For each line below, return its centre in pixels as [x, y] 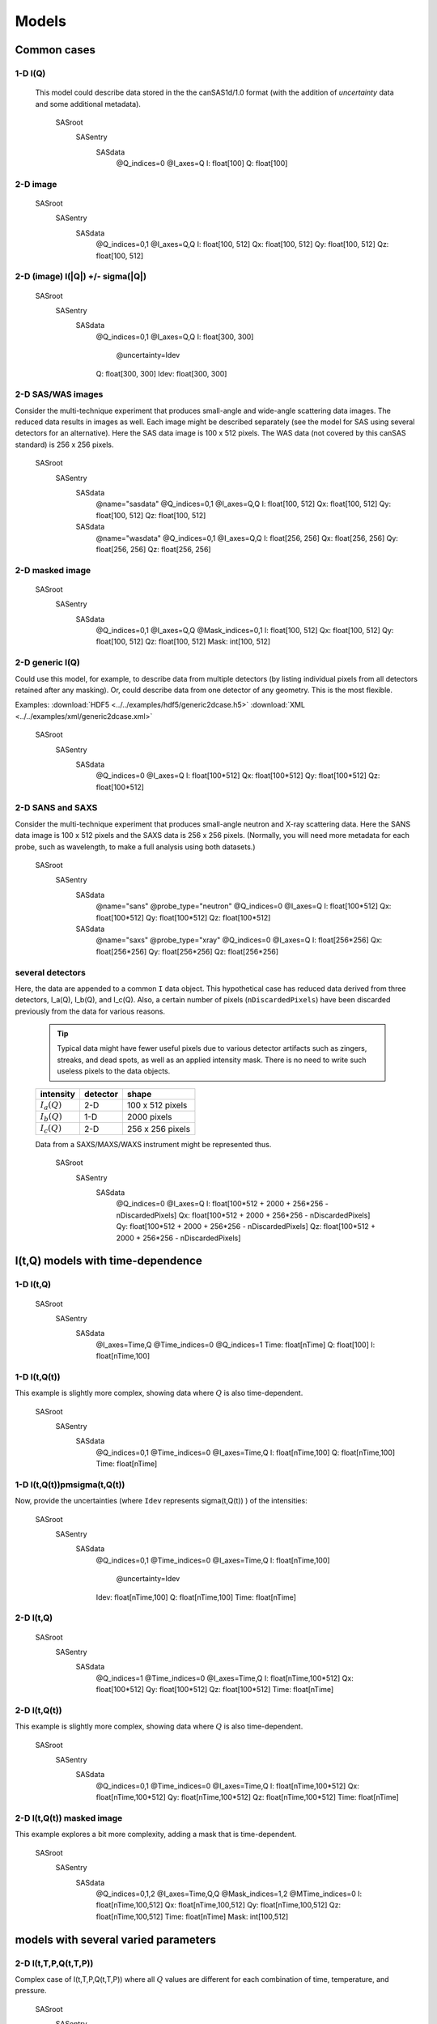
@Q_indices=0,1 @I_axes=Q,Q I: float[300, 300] [175, 337]
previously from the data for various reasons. [90, 1011]
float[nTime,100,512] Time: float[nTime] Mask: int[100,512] [192, 1916]
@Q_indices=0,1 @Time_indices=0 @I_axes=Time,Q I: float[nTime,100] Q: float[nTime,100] [246, 1452]
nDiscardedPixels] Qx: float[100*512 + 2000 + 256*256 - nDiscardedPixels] [243, 1215]
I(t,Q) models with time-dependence [108, 1261]
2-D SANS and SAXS [56, 808]
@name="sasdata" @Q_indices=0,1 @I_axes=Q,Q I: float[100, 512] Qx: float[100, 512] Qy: [244, 504]
